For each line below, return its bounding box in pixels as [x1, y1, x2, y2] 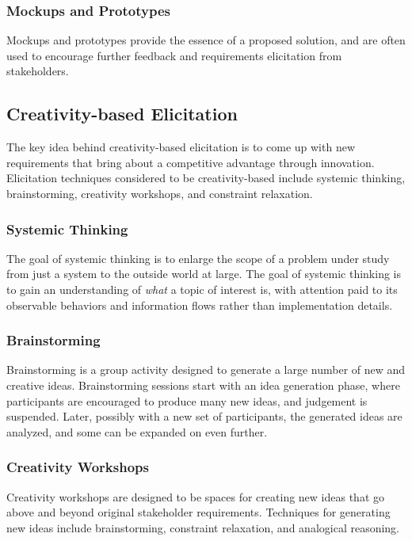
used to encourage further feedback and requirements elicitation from [6, 47, 342, 63]
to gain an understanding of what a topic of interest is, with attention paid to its [6, 280, 398, 297]
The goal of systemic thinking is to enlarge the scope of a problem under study [6, 250, 390, 266]
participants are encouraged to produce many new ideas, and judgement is [6, 392, 368, 409]
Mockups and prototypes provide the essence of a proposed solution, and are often [6, 32, 406, 48]
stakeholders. [6, 63, 69, 79]
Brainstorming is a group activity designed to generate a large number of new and [6, 361, 406, 378]
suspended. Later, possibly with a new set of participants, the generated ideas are [6, 408, 402, 425]
